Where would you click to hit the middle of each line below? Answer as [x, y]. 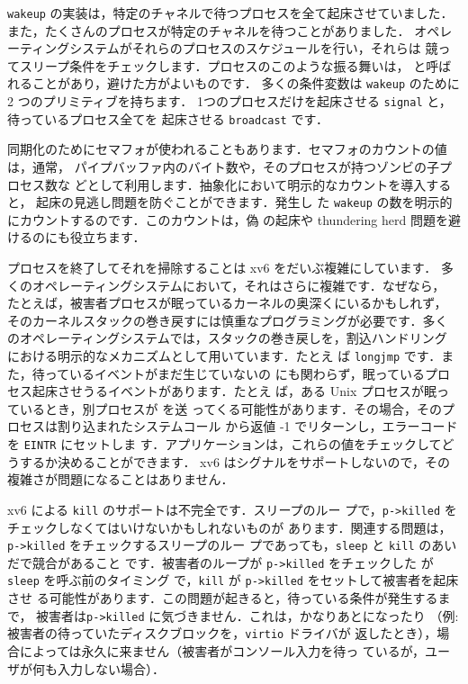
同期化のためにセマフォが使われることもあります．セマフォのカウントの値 [227, 149]
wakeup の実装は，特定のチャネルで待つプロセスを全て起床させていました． [230, 13]
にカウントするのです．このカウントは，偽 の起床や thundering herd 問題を [228, 219]
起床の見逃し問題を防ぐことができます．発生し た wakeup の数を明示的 [244, 202]
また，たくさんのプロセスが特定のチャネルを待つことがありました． [209, 30]
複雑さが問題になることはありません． [121, 479]
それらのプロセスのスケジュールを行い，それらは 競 [285, 48]
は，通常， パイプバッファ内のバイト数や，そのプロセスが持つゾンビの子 [224, 166]
